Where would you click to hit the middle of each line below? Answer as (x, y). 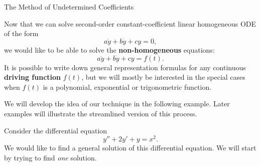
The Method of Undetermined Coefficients (69, 7)
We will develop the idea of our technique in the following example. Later (117, 104)
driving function (33, 77)
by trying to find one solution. (50, 157)
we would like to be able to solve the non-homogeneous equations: (109, 50)
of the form (21, 33)
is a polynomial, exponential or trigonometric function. (127, 87)
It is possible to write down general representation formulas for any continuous (125, 67)
